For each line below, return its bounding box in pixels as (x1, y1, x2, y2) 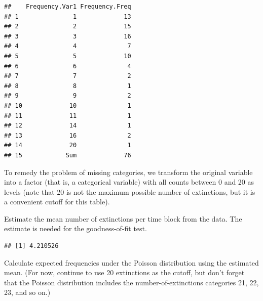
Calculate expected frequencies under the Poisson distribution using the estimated (4, 257, 259, 268)
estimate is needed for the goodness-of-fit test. (4, 223, 147, 234)
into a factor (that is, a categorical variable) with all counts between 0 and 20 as (4, 177, 254, 187)
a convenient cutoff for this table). (4, 196, 110, 207)
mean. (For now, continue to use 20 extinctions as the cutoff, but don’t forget (4, 267, 245, 278)
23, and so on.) (4, 287, 51, 297)
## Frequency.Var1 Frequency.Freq (4, 3, 131, 10)
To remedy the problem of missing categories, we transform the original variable (4, 166, 253, 177)
